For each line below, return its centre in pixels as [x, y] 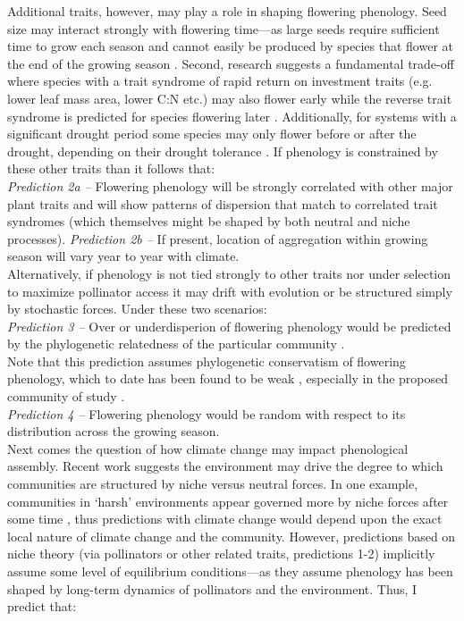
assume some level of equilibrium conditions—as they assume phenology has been [230, 571]
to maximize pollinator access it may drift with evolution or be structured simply [230, 291]
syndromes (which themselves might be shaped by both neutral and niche [209, 221]
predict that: [42, 606]
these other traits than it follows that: [111, 168]
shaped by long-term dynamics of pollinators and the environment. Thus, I [212, 588]
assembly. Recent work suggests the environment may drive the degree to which [225, 466]
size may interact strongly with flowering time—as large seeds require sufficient [224, 28]
